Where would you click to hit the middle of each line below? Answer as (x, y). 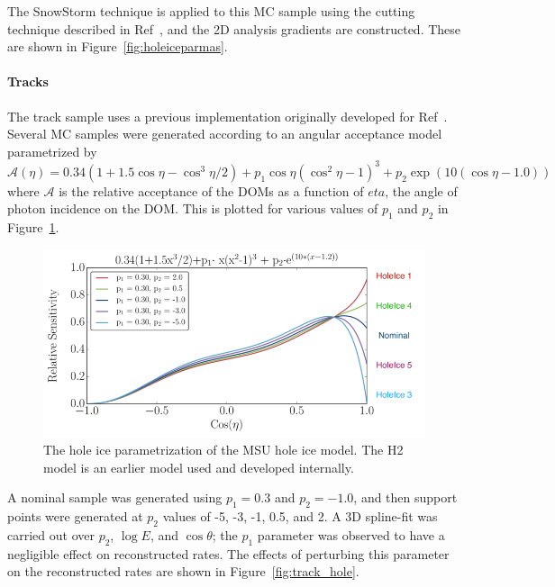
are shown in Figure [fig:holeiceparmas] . (118, 46)
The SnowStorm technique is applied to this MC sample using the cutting (211, 11)
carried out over (51, 535)
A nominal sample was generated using (115, 497)
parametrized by (52, 151)
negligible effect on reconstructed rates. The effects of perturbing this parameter (228, 553)
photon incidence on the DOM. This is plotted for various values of (193, 208)
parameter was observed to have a (351, 535)
